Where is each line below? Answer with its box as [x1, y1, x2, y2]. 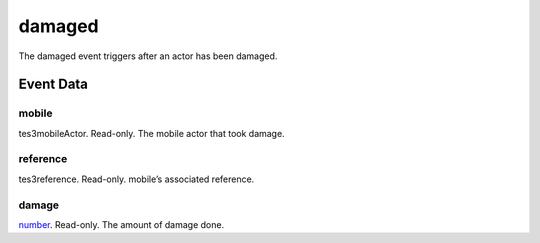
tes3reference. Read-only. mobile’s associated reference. [18, 173, 255, 185]
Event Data [18, 76, 89, 93]
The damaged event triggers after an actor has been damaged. [18, 50, 278, 62]
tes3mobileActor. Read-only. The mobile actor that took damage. [18, 127, 285, 139]
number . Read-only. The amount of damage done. [18, 218, 225, 230]
